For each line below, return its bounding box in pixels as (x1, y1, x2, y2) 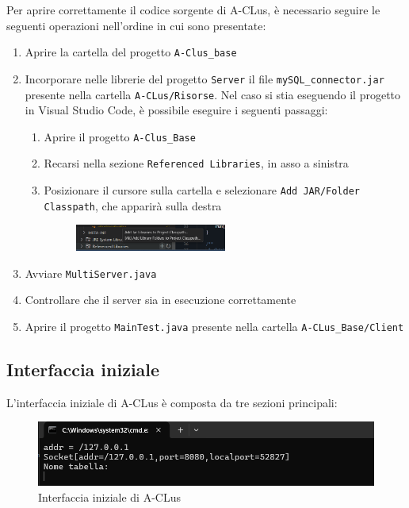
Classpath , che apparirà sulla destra (44, 197, 222, 214)
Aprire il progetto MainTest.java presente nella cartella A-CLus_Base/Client (25, 318, 404, 335)
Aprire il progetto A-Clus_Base (44, 128, 196, 144)
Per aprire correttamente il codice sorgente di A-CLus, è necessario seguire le (6, 2, 380, 17)
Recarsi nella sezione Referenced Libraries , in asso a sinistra (44, 155, 349, 171)
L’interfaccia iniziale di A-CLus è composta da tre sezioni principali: (6, 394, 338, 410)
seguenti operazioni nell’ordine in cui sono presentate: (6, 17, 266, 33)
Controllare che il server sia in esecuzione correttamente (25, 291, 296, 308)
